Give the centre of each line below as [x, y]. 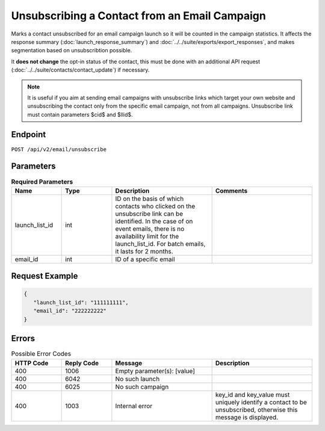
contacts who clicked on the [155, 206]
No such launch [138, 379]
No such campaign [142, 386]
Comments [231, 191]
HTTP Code [32, 363]
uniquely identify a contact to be [261, 402]
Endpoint [29, 135]
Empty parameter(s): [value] [155, 371]
